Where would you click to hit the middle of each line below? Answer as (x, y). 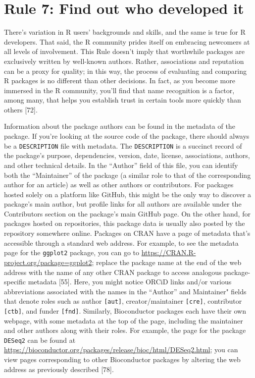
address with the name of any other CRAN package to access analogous (113, 272)
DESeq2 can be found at (40, 340)
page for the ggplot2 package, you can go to (72, 252)
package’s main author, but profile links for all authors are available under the (123, 204)
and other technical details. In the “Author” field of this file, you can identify (121, 165)
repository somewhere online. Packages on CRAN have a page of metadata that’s (127, 233)
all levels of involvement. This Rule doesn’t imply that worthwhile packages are (124, 51)
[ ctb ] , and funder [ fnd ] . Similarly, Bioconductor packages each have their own (125, 310)
